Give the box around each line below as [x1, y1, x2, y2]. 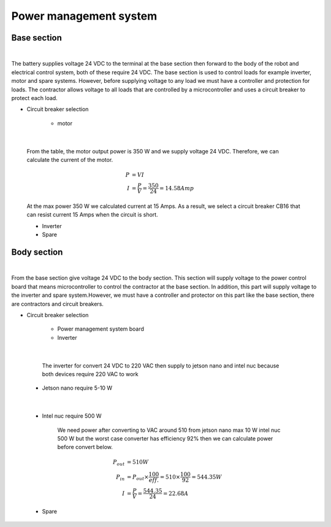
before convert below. [57, 444, 113, 451]
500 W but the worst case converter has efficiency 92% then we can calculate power [57, 434, 273, 442]
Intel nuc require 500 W [42, 412, 102, 420]
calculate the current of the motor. [26, 156, 113, 163]
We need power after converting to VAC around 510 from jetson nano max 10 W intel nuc [57, 426, 281, 434]
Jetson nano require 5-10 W [42, 384, 113, 392]
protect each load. [11, 94, 58, 102]
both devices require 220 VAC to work [42, 370, 139, 377]
